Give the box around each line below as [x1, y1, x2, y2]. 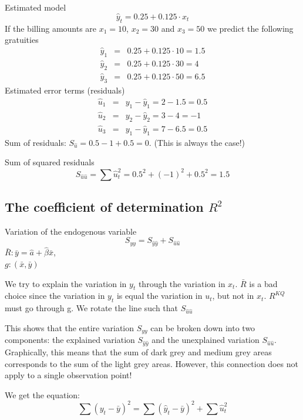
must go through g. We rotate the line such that [5, 302, 179, 314]
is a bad [249, 277, 278, 289]
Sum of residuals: [5, 136, 66, 148]
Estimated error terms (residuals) [5, 84, 125, 96]
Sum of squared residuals [5, 156, 95, 168]
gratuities [5, 34, 39, 46]
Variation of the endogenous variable [5, 225, 137, 237]
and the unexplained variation [151, 334, 260, 346]
